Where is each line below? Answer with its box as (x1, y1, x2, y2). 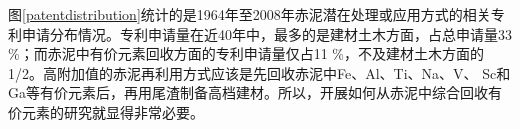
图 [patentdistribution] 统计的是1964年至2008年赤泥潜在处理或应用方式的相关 (8, 4, 491, 24)
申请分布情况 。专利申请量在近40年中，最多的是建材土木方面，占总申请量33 (21, 23, 512, 44)
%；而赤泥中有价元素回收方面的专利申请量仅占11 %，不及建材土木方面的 (8, 43, 484, 64)
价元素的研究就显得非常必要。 (8, 101, 204, 122)
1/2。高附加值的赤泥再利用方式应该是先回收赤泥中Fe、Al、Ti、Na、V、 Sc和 (8, 62, 511, 83)
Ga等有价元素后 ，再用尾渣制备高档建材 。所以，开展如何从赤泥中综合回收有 (8, 82, 502, 103)
